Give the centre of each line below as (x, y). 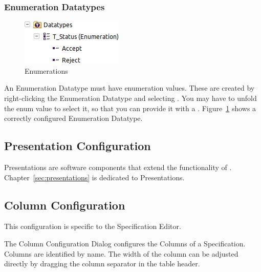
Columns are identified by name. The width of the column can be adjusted (121, 253)
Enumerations (46, 70)
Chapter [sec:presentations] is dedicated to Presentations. (94, 177)
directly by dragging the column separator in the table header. (102, 264)
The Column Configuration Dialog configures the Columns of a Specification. (125, 243)
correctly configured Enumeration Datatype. (73, 118)
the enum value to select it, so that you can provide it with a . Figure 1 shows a (130, 108)
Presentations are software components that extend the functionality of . (118, 167)
